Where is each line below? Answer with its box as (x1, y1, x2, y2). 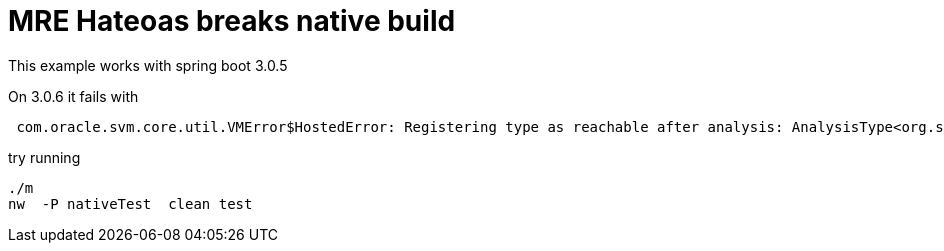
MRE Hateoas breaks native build (8, 4, 456, 38)
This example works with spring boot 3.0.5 (8, 56, 288, 74)
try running (8, 148, 81, 166)
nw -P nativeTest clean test (8, 195, 253, 212)
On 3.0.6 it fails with (8, 87, 139, 105)
